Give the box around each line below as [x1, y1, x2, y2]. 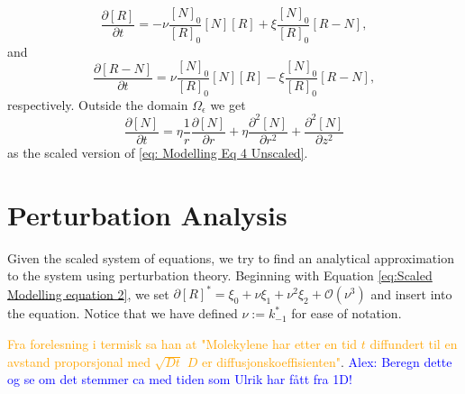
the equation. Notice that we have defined [7, 304, 238, 323]
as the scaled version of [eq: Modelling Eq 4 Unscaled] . [7, 143, 308, 161]
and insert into [370, 284, 452, 303]
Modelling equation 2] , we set [7, 284, 169, 303]
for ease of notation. [291, 304, 402, 323]
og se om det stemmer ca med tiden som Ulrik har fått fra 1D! [7, 370, 352, 389]
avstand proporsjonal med [7, 352, 150, 371]
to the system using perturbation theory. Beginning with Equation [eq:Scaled [7, 266, 433, 285]
